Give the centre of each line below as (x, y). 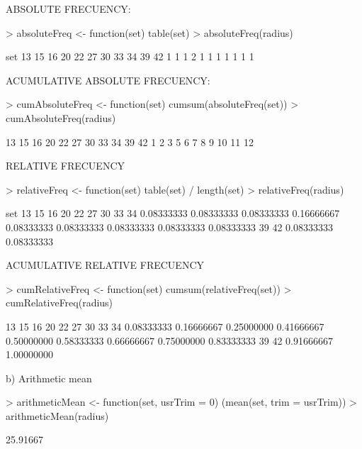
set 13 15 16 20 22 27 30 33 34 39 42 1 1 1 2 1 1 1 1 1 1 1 (130, 56)
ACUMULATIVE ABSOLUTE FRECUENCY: (108, 80)
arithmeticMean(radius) (57, 415)
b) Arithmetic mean (49, 378)
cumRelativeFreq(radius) (60, 303)
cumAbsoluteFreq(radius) (61, 117)
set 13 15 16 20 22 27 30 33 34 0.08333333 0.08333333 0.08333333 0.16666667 (173, 213)
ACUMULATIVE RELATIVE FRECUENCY (105, 265)
